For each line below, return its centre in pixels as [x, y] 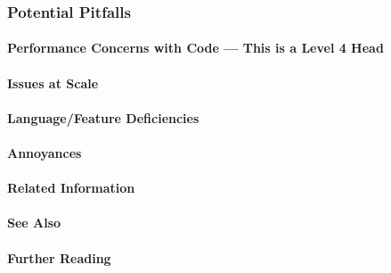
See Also [34, 223]
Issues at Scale [53, 83]
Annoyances [45, 153]
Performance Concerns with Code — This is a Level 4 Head [195, 48]
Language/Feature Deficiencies [103, 117]
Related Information [71, 188]
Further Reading [59, 257]
